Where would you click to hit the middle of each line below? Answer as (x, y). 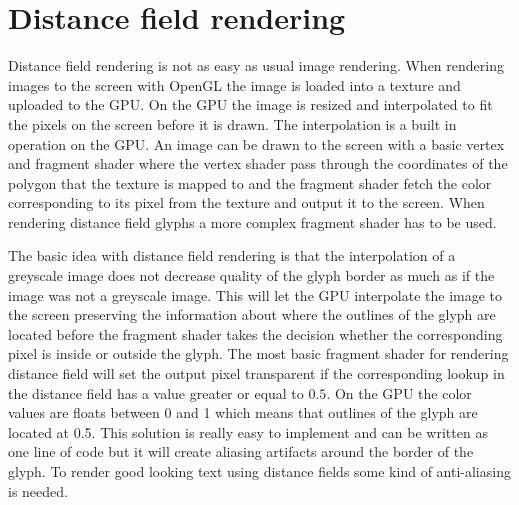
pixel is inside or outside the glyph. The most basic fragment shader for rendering (258, 353)
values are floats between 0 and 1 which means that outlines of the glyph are (243, 412)
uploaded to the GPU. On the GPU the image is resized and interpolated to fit (250, 104)
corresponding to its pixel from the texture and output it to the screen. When (246, 202)
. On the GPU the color (399, 392)
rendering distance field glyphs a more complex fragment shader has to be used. (252, 221)
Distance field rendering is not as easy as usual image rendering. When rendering (256, 65)
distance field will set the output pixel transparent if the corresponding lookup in (256, 373)
